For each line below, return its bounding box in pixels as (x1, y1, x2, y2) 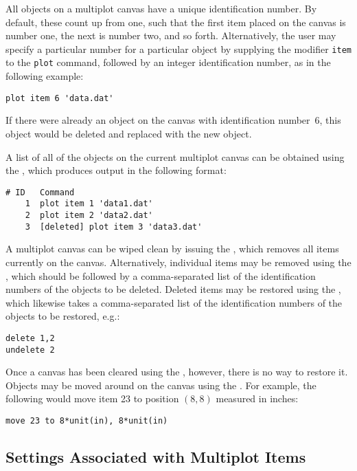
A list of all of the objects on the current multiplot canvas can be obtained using (5, 149, 345, 164)
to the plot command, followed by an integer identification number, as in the (5, 55, 331, 69)
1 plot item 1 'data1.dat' (25, 199, 153, 209)
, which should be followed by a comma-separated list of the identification (5, 268, 316, 283)
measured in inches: (216, 391, 299, 406)
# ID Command (5, 187, 75, 197)
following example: (5, 69, 84, 83)
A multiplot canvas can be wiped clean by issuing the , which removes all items (5, 241, 339, 256)
